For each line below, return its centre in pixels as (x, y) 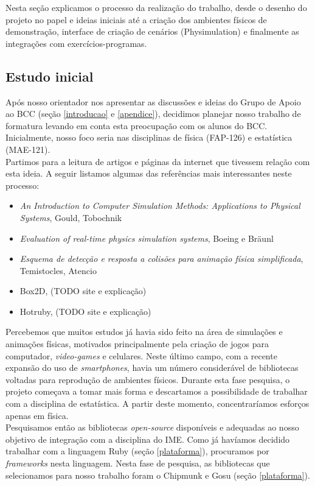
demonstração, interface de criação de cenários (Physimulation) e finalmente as (152, 31)
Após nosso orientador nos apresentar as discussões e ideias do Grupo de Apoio (153, 101)
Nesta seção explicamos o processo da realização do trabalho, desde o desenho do (156, 7)
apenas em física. (37, 415)
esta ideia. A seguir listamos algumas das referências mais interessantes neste (149, 173)
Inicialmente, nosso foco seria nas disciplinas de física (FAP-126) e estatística (149, 137)
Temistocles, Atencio (58, 270)
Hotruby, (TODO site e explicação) (85, 311)
